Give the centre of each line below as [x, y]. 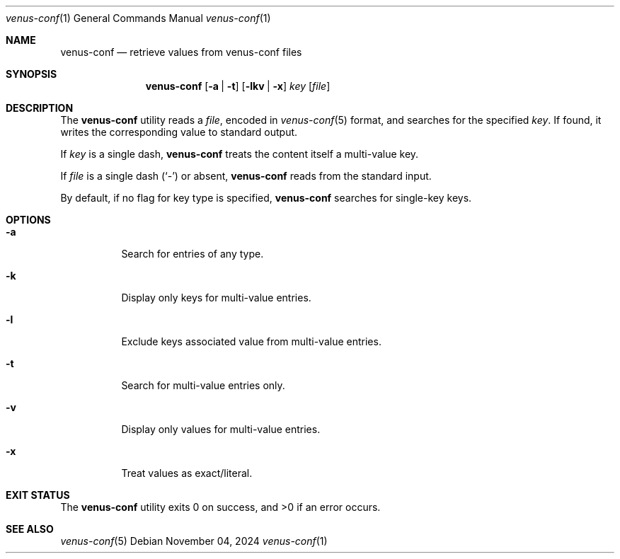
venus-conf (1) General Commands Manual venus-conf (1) [138, 18]
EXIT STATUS [38, 495]
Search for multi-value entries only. [203, 385]
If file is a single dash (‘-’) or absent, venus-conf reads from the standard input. [246, 176]
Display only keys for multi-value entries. [216, 298]
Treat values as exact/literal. [187, 473]
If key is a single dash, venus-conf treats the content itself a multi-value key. [240, 154]
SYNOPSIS [31, 74]
